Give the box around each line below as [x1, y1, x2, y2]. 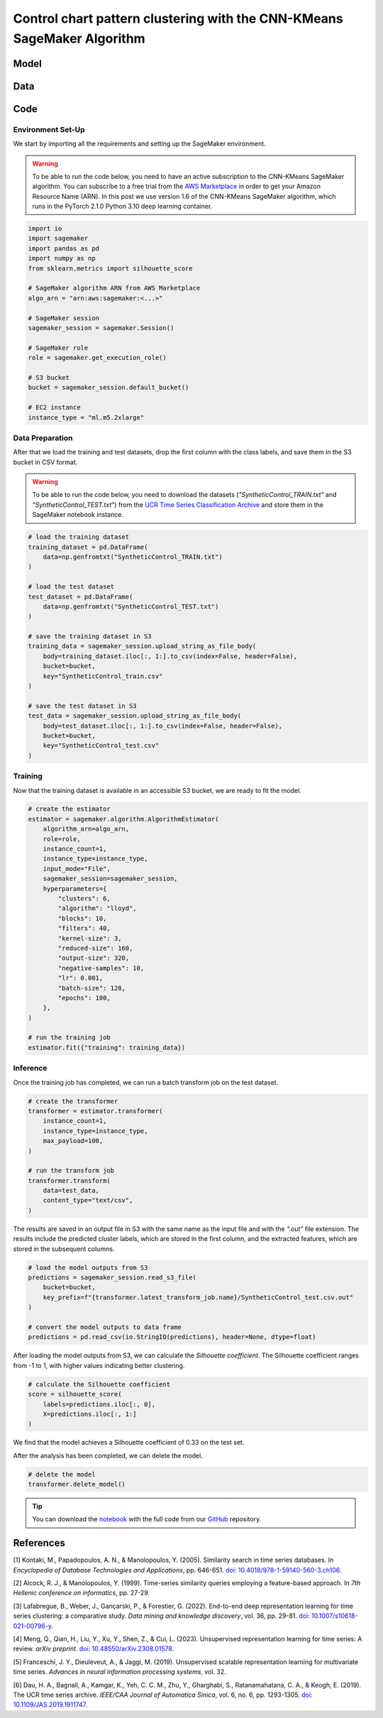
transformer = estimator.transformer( [28, 1107, 163, 1115]
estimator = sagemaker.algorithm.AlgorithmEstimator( [28, 815, 219, 823]
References [13, 1537, 65, 1549]
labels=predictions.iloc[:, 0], [43, 1400, 156, 1408]
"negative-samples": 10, [57, 964, 145, 972]
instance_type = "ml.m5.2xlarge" [28, 413, 145, 422]
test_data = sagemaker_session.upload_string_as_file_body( [28, 712, 242, 720]
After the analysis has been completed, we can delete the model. [13, 1451, 204, 1460]
